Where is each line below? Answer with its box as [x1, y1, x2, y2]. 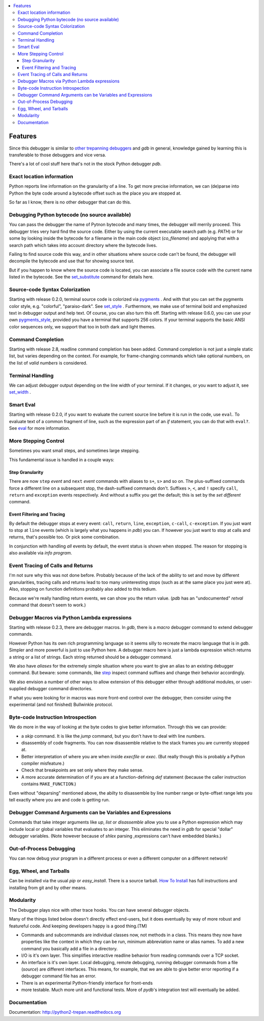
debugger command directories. [27, 686, 93, 692]
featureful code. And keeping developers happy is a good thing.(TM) [9, 923, 148, 929]
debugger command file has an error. [21, 973, 96, 979]
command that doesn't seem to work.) [9, 602, 86, 608]
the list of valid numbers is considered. [9, 360, 88, 366]
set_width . [9, 389, 31, 395]
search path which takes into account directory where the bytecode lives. [9, 242, 157, 248]
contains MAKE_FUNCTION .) [21, 781, 76, 787]
